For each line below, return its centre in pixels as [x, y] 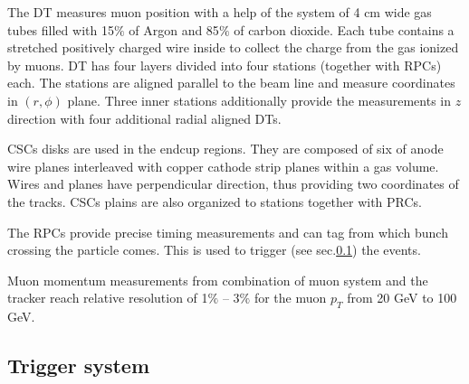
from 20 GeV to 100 [402, 298]
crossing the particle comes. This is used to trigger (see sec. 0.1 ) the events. [214, 250]
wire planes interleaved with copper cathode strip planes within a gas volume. [223, 166]
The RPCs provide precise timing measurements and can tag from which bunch [228, 232]
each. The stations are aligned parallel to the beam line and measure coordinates [231, 83]
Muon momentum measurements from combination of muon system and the [218, 280]
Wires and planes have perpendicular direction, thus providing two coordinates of [233, 184]
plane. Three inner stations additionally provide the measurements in [259, 100]
